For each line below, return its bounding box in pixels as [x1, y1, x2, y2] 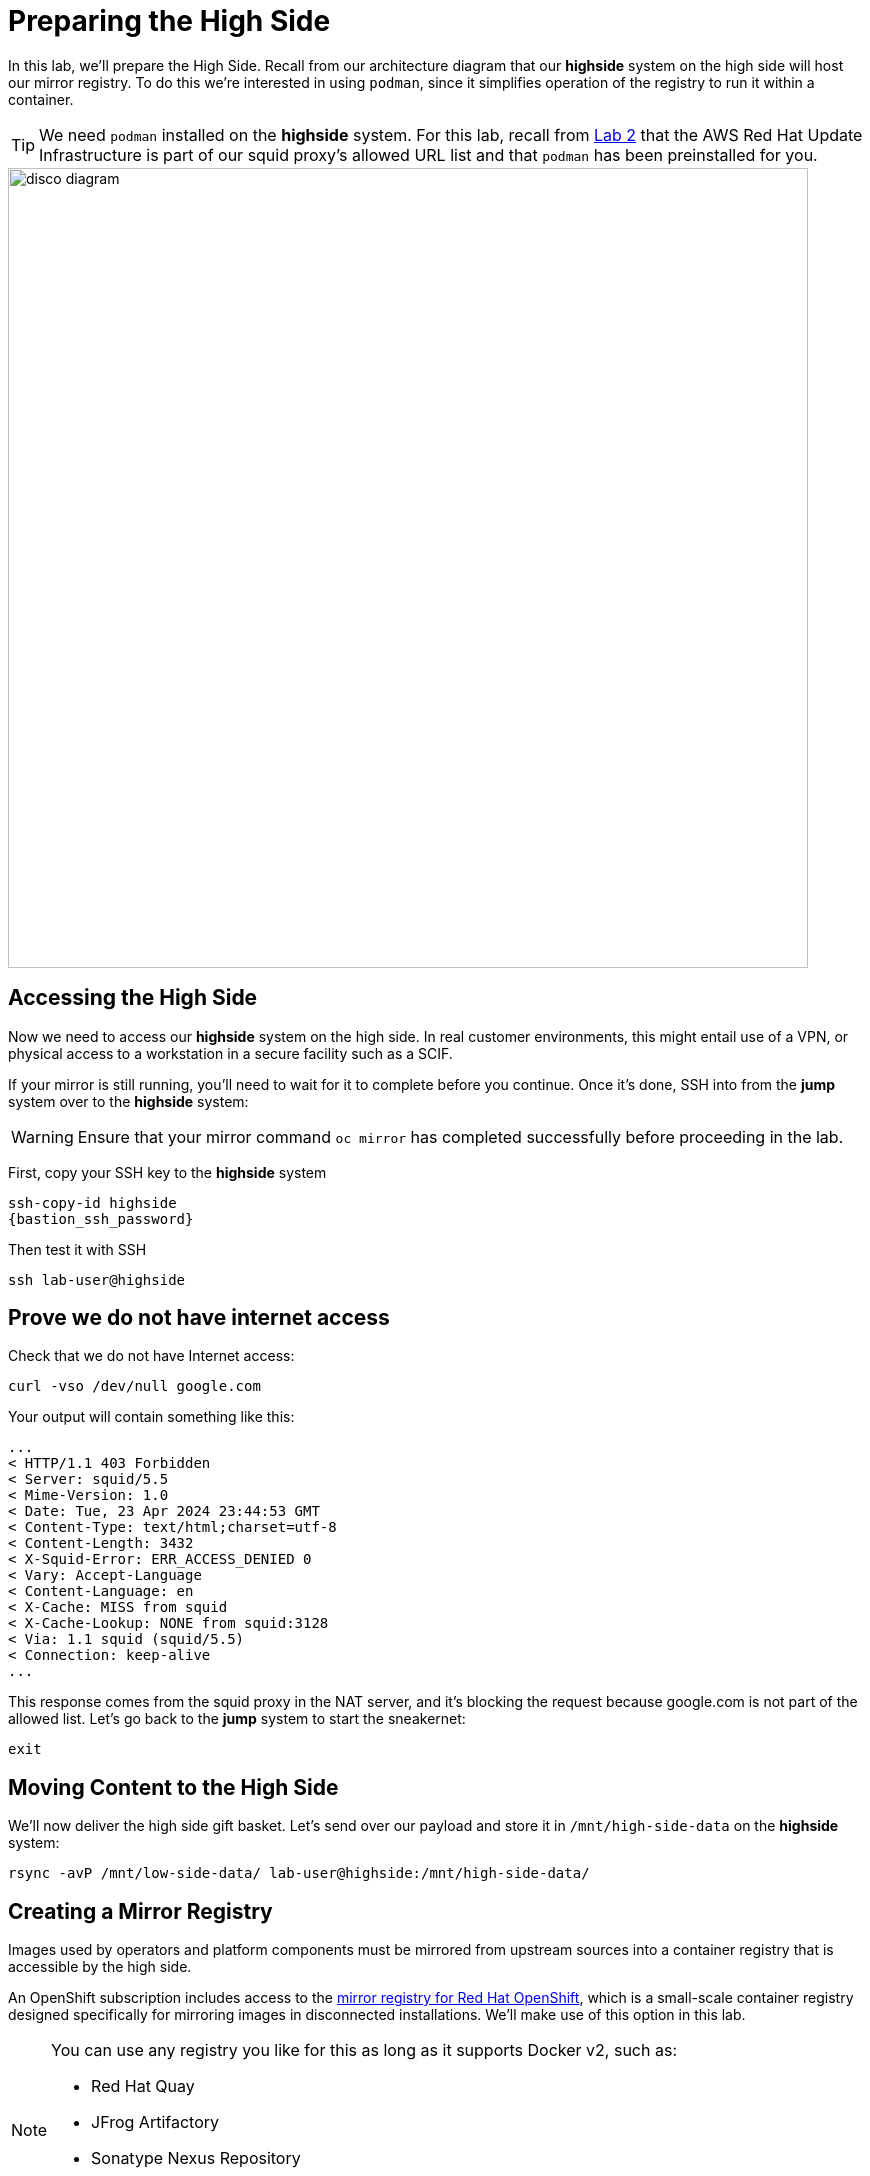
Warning [11, 1126, 74, 1147]
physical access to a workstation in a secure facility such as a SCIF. [8, 1044, 453, 1062]
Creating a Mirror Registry [8, 1898, 273, 1924]
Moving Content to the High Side [8, 1774, 339, 1800]
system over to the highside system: [8, 1092, 249, 1110]
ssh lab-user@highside [8, 1271, 186, 1288]
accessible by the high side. [8, 1958, 192, 1976]
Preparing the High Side [8, 4, 331, 38]
